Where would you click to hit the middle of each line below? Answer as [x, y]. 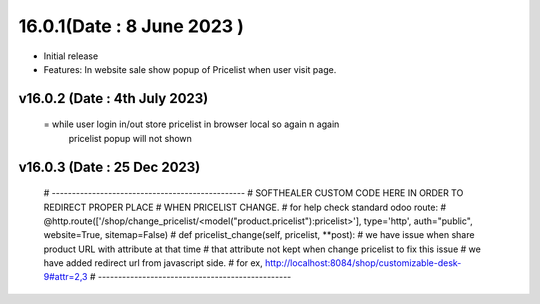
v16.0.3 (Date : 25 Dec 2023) [109, 166]
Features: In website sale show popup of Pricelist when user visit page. [190, 69]
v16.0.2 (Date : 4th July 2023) [113, 98]
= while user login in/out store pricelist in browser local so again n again [191, 124]
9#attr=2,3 [65, 277]
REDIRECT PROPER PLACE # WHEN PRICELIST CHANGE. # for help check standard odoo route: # [245, 207]
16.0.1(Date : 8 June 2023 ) [131, 26]
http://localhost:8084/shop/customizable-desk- [363, 263]
